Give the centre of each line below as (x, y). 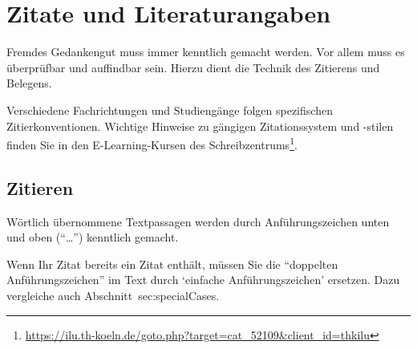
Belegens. (29, 83)
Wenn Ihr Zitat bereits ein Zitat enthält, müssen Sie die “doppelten (172, 264)
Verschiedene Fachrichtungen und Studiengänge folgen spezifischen (170, 110)
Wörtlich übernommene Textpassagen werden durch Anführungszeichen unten (198, 221)
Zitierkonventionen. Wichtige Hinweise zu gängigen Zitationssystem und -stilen (200, 126)
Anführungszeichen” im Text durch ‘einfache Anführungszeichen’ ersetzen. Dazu (203, 280)
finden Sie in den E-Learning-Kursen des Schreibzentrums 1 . (152, 143)
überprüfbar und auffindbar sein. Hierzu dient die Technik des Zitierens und (193, 67)
